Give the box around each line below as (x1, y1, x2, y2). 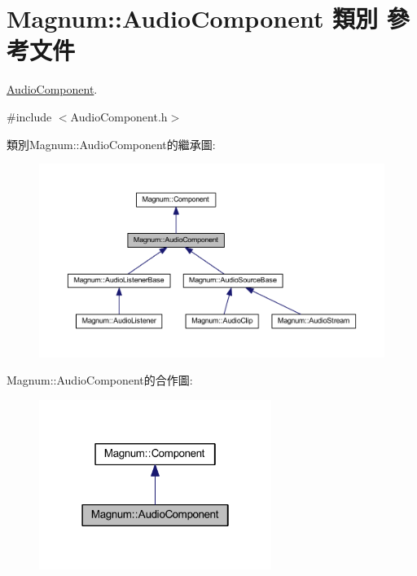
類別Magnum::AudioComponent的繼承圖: (7, 135, 216, 152)
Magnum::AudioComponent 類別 (7, 2, 379, 35)
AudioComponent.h (70, 108, 168, 125)
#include (7, 108, 52, 125)
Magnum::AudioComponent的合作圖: (7, 372, 193, 389)
